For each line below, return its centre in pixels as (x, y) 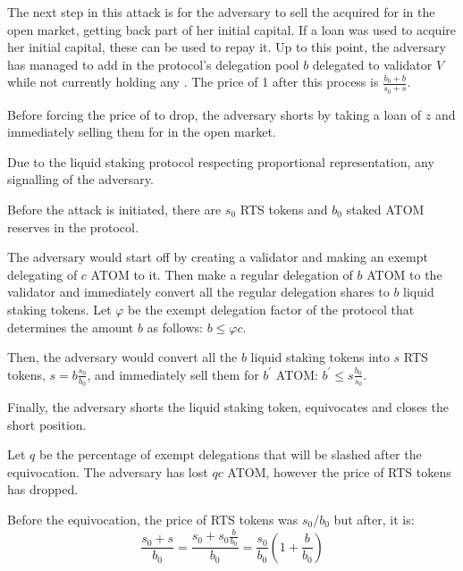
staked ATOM (385, 209)
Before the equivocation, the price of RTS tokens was (153, 519)
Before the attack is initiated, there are (114, 209)
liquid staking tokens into (320, 357)
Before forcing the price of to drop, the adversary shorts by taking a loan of (215, 114)
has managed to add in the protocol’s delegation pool (153, 64)
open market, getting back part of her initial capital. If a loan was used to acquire (231, 29)
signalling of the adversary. (80, 179)
